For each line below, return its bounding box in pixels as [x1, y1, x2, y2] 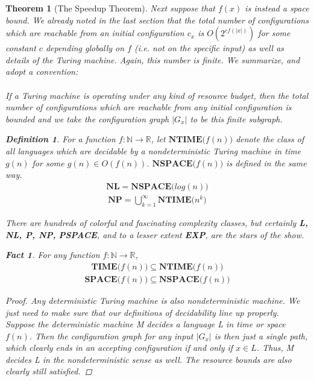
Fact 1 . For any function [5, 248, 100, 261]
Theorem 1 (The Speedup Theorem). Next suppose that [5, 2, 215, 14]
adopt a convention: [5, 65, 78, 78]
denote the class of [236, 133, 304, 145]
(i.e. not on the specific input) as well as [134, 42, 284, 54]
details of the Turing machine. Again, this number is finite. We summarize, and [5, 53, 300, 66]
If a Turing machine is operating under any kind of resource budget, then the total [5, 89, 309, 101]
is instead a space [245, 2, 309, 14]
